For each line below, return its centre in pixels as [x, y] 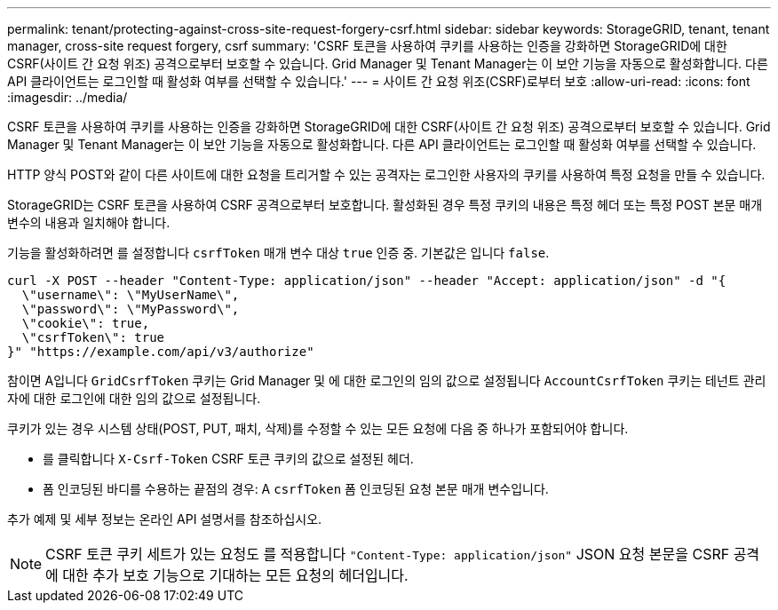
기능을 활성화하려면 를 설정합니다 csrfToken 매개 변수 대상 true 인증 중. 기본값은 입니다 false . [278, 253]
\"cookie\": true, [86, 323]
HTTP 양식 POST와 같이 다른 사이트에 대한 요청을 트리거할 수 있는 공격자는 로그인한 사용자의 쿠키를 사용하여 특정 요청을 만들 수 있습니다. [386, 174]
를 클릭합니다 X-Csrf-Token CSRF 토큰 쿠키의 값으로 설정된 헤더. [228, 459]
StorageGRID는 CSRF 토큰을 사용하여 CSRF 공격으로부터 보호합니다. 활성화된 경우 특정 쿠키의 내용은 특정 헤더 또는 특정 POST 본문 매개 [385, 205]
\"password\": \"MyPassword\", [131, 309]
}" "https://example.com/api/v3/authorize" [161, 352]
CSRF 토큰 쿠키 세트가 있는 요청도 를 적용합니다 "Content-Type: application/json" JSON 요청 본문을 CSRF [388, 554]
